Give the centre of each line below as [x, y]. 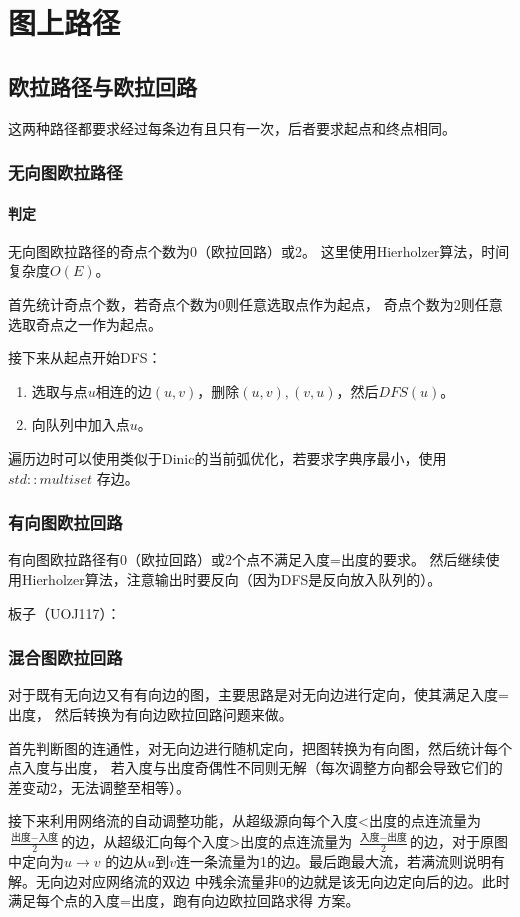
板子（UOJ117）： [64, 612]
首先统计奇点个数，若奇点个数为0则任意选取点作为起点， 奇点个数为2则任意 [255, 304]
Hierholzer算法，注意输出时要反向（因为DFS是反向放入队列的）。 [231, 578]
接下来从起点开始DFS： [85, 357]
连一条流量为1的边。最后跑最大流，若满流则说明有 [341, 861]
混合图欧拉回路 [65, 657]
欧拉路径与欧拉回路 [102, 85]
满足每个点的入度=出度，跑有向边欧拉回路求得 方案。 [184, 900]
